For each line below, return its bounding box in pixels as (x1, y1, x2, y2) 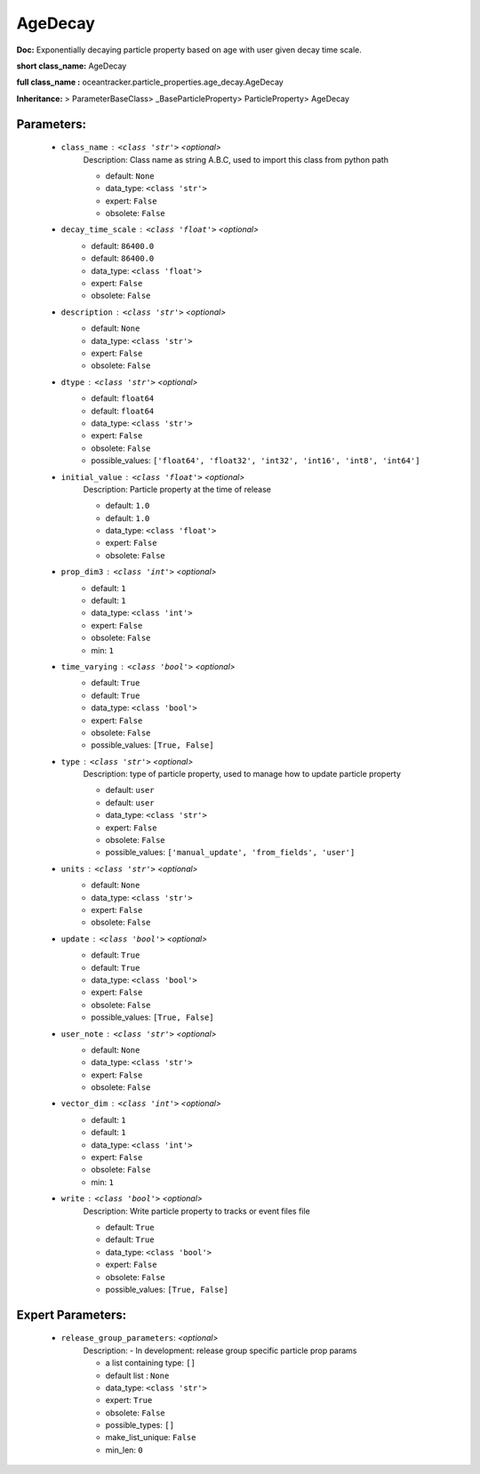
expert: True (105, 1395, 153, 1406)
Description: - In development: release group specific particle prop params (83, 1345, 357, 1356)
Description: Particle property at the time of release (83, 484, 271, 494)
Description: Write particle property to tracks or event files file (83, 1206, 310, 1216)
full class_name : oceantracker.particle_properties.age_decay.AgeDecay (16, 76, 284, 88)
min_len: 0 (105, 1445, 144, 1455)
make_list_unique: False (105, 1432, 196, 1443)
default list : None (105, 1370, 170, 1381)
